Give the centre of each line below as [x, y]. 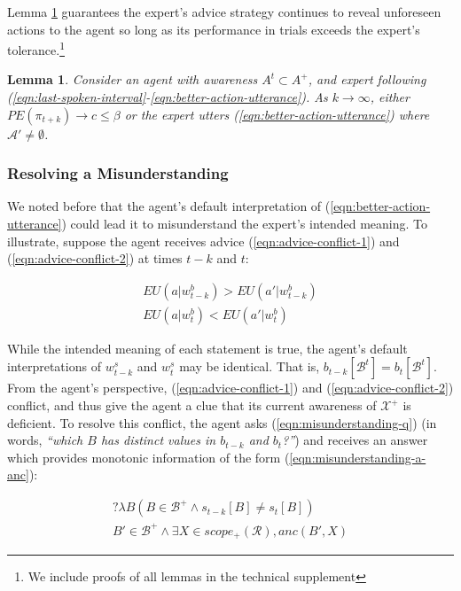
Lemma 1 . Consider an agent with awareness [133, 79]
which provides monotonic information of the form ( [148, 457]
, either [390, 97]
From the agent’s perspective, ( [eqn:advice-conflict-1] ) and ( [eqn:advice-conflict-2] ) [230, 388]
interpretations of [54, 366]
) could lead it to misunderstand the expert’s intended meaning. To [245, 224]
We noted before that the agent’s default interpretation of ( [169, 206]
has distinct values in [158, 440]
